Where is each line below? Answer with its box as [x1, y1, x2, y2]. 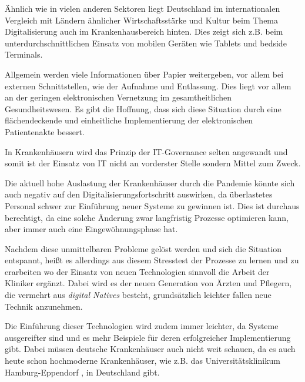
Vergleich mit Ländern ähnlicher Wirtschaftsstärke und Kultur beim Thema [5, 14, 279, 26]
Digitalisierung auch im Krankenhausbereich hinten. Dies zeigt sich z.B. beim [5, 25, 283, 38]
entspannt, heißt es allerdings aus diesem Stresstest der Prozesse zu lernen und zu [5, 254, 299, 266]
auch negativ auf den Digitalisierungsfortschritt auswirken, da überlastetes [5, 188, 273, 200]
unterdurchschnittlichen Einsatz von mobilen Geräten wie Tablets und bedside [5, 36, 287, 49]
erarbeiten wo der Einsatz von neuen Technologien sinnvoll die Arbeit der [5, 265, 270, 277]
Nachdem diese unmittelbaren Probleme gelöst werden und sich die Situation [5, 242, 282, 254]
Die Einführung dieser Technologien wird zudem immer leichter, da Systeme [5, 320, 279, 332]
